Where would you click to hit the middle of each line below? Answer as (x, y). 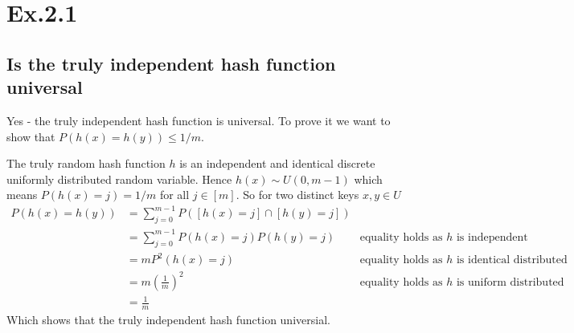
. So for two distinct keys (297, 195)
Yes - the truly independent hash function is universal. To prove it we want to (199, 120)
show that (31, 136)
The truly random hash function (86, 163)
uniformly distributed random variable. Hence (119, 179)
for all (174, 195)
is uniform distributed (510, 282)
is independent (492, 237)
